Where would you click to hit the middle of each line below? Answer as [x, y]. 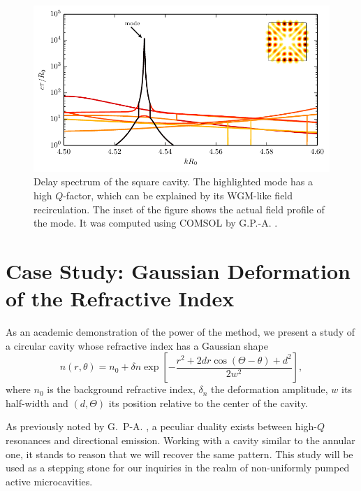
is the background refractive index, [121, 389]
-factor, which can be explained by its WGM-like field [178, 195]
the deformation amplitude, [270, 389]
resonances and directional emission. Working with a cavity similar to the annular [180, 440]
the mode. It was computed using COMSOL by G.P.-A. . [156, 223]
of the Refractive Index [120, 298]
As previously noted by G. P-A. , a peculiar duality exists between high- [161, 426]
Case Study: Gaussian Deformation [178, 270]
